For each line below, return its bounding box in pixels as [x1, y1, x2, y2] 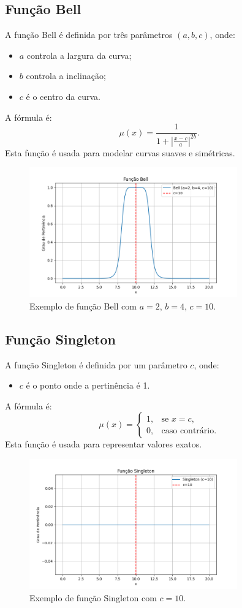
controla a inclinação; [26, 69, 106, 82]
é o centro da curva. [26, 89, 100, 102]
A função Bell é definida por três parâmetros [5, 28, 173, 41]
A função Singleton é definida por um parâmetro [5, 358, 187, 371]
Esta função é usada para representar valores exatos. [5, 438, 202, 450]
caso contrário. [161, 426, 217, 435]
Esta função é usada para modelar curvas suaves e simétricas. [5, 146, 235, 159]
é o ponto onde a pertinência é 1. [26, 379, 150, 392]
